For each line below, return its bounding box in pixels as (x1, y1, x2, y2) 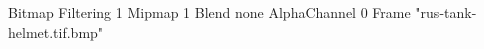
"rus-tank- (415, 2, 477, 22)
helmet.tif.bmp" (8, 21, 104, 42)
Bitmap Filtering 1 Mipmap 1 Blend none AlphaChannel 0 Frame (8, 2, 411, 22)
